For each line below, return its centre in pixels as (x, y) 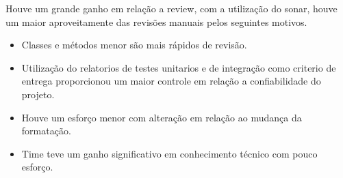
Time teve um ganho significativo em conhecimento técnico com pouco (169, 153)
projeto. (38, 94)
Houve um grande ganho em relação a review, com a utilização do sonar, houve (171, 8)
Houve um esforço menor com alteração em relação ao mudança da (162, 117)
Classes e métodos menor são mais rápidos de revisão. (134, 45)
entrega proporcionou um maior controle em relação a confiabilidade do (171, 81)
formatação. (46, 131)
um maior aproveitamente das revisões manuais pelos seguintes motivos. (156, 21)
